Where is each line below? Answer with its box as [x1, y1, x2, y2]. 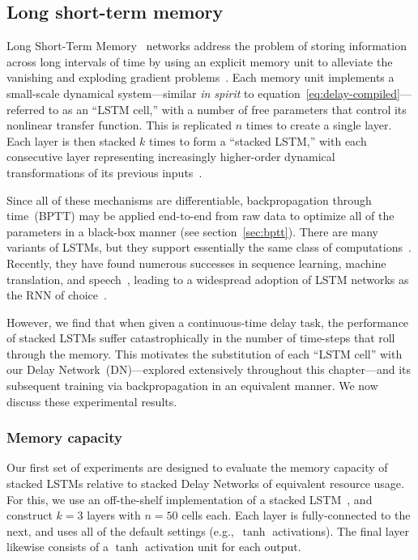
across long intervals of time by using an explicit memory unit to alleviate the [6, 53, 393, 70]
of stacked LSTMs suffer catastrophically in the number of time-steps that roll [6, 329, 395, 346]
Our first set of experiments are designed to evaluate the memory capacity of [6, 459, 388, 476]
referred [6, 100, 45, 117]
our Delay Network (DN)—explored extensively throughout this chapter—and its [6, 361, 412, 378]
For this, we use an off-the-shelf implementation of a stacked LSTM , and [6, 490, 373, 507]
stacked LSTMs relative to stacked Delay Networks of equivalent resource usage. [6, 475, 404, 492]
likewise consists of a [6, 538, 109, 555]
